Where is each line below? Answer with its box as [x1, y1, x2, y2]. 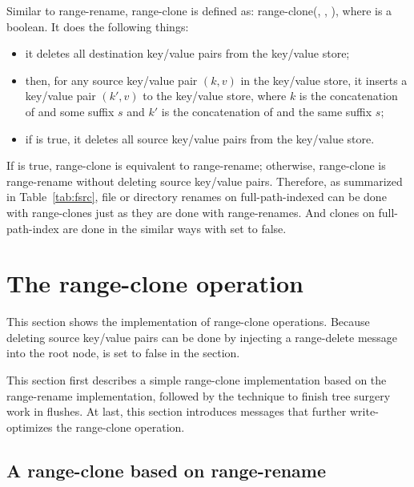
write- [349, 403, 379, 420]
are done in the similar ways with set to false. [62, 219, 287, 236]
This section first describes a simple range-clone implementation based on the [6, 372, 387, 388]
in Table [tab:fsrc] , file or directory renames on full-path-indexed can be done [6, 188, 387, 205]
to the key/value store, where [143, 87, 287, 104]
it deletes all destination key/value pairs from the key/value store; [25, 45, 350, 62]
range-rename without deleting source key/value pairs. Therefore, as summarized [6, 172, 403, 189]
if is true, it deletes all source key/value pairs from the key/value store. [25, 130, 375, 147]
